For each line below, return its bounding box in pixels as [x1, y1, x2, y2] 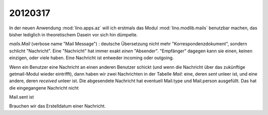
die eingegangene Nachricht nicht [9, 85, 79, 91]
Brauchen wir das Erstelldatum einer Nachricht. [9, 103, 106, 109]
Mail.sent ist [9, 94, 34, 100]
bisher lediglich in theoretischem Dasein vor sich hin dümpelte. [9, 31, 138, 37]
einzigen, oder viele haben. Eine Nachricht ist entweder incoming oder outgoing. [9, 55, 174, 61]
